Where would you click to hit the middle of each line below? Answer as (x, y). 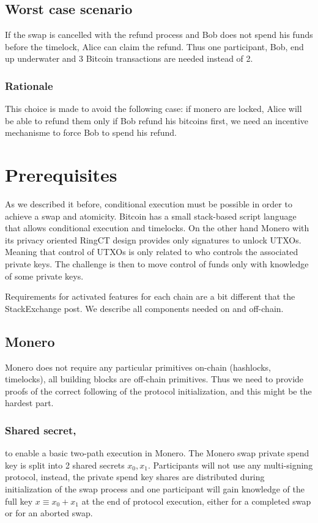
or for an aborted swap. (49, 513)
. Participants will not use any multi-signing (230, 465)
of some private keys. (44, 276)
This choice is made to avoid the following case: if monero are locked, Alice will (153, 109)
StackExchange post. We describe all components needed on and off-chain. (144, 308)
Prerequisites (61, 175)
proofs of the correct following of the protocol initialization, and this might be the (158, 391)
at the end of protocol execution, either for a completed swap (196, 501)
